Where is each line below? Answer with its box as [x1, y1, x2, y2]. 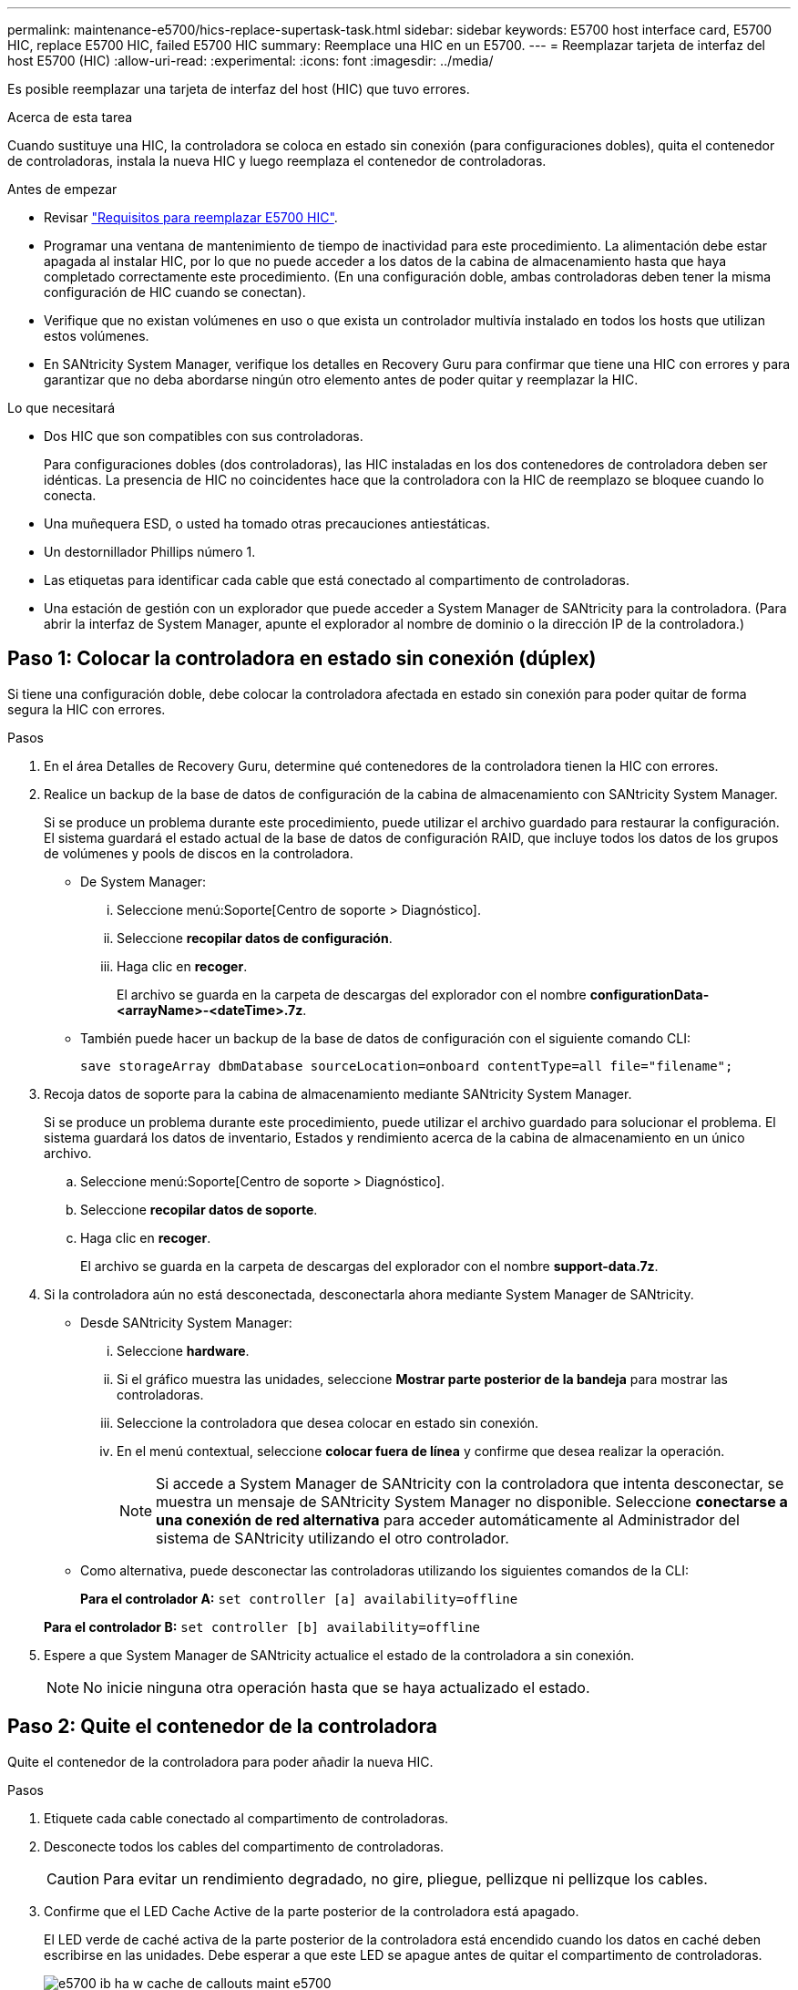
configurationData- [589, 986, 710, 1002]
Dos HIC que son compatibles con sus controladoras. [44, 428, 363, 444]
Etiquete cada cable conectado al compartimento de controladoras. [44, 1810, 449, 1826]
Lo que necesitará [7, 400, 116, 415]
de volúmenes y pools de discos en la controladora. [44, 845, 353, 861]
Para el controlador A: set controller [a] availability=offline [80, 1590, 518, 1606]
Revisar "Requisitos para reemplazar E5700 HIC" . [44, 210, 338, 225]
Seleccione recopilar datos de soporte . [80, 1201, 318, 1217]
